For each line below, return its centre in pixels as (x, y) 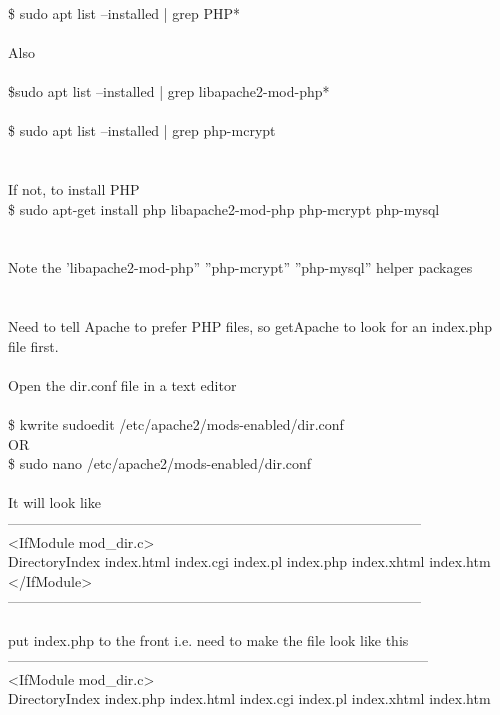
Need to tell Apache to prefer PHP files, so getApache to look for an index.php (250, 326)
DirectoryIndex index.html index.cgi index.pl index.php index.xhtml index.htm (249, 561)
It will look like (54, 502)
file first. (33, 345)
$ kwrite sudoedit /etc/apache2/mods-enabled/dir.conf (176, 424)
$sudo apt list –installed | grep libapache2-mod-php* (169, 90)
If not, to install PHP (74, 188)
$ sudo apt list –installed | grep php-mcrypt (142, 130)
